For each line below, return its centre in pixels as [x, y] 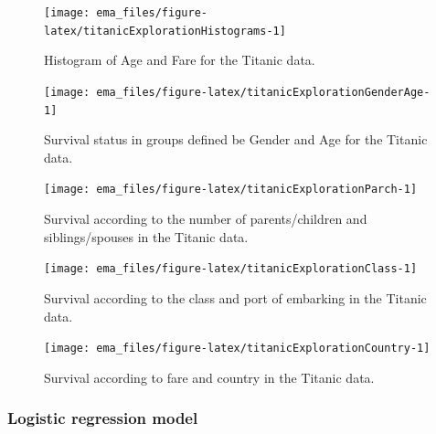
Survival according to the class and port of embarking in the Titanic [235, 297]
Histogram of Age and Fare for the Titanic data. [180, 60]
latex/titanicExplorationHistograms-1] [165, 31]
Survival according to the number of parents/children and [206, 219]
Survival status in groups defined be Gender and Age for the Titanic [236, 139]
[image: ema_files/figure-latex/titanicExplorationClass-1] [231, 269]
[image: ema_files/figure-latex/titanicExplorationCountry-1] [237, 349]
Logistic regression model [103, 418]
